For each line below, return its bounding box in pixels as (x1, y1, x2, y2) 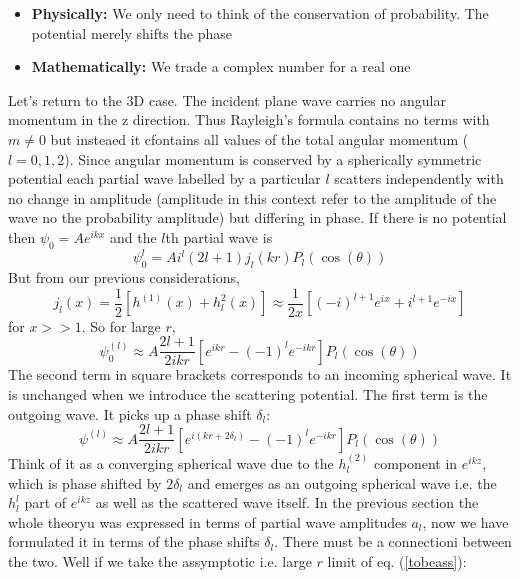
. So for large (81, 315, 161, 336)
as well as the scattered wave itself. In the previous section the (95, 492, 479, 513)
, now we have (422, 511, 509, 532)
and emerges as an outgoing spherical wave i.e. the (187, 472, 497, 493)
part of (24, 492, 67, 513)
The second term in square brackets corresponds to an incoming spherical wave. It (8, 364, 512, 385)
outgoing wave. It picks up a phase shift (8, 403, 252, 424)
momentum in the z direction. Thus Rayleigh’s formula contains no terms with (8, 109, 490, 130)
